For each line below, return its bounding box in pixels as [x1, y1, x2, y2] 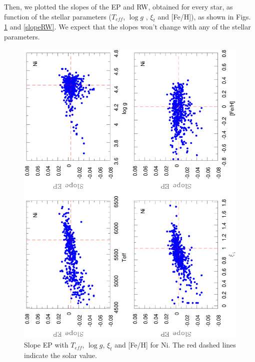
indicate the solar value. [24, 350, 97, 360]
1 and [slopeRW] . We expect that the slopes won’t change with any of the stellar [4, 21, 251, 32]
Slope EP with [24, 340, 68, 350]
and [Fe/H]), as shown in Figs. [157, 11, 251, 21]
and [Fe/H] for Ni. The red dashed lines [114, 340, 236, 350]
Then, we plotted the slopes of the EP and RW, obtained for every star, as [4, 1, 233, 11]
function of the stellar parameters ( [4, 11, 111, 21]
